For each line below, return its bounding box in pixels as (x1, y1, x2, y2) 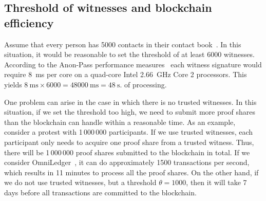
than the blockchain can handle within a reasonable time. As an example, (4, 116, 236, 127)
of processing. (124, 79, 167, 89)
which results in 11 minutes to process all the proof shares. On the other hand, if (4, 167, 259, 177)
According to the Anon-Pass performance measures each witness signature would (4, 59, 262, 69)
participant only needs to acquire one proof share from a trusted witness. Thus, (4, 136, 254, 147)
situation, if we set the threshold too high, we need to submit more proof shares (4, 106, 256, 117)
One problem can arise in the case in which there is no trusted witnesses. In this (4, 96, 257, 107)
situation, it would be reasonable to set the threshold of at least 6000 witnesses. (4, 49, 255, 60)
